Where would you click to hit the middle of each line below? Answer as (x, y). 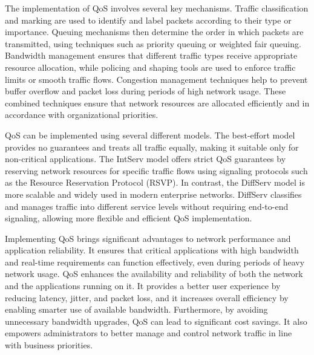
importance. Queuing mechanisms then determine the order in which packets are (154, 32)
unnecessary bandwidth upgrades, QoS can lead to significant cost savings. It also (156, 321)
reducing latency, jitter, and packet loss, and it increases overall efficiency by (147, 297)
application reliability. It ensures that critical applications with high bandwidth (152, 250)
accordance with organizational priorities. (82, 115)
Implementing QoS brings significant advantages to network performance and (148, 238)
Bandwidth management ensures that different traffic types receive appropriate (151, 55)
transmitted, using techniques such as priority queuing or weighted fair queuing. (153, 43)
